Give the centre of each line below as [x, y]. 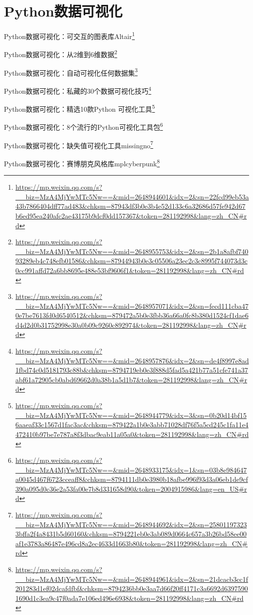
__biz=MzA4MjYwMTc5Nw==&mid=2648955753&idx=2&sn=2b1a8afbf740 [132, 251]
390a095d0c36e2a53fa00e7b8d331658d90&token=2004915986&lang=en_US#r [131, 488]
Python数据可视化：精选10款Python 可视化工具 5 [80, 108]
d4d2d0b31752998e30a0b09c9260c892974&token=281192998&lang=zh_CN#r [131, 325]
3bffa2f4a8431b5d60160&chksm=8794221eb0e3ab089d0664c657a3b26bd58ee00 [131, 534]
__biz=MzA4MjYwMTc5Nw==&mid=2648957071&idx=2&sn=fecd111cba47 [132, 306]
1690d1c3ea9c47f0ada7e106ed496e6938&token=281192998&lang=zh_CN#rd [129, 598]
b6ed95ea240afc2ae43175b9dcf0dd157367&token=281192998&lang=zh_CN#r [131, 215]
